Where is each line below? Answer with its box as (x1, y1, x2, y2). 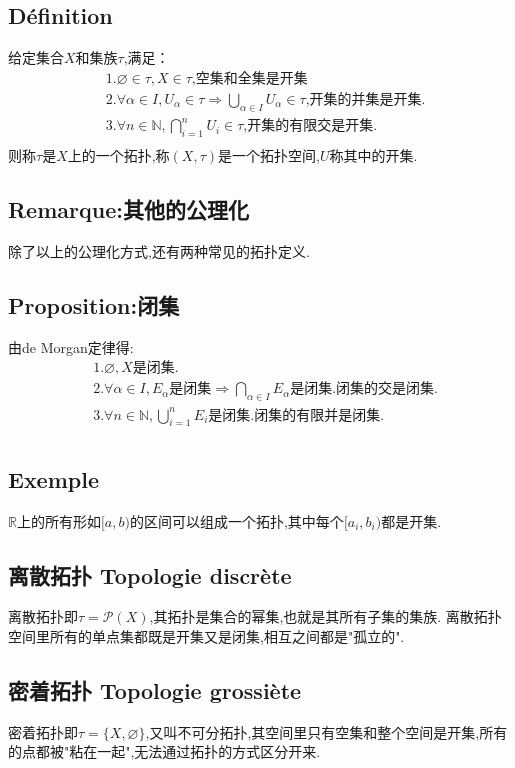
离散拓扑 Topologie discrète (8, 559, 292, 590)
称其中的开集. (329, 145, 418, 166)
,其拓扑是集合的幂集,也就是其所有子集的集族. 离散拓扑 (149, 606, 502, 627)
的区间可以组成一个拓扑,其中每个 (129, 510, 344, 531)
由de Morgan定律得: (8, 336, 134, 357)
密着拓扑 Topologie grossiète (8, 675, 302, 705)
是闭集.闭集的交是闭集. (290, 382, 438, 397)
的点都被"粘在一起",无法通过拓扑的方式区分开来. (8, 741, 321, 762)
